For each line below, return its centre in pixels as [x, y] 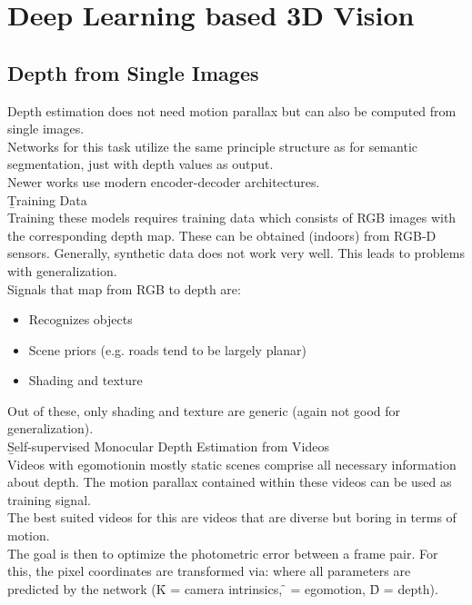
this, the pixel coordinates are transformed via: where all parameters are [209, 571]
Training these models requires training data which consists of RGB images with [232, 218]
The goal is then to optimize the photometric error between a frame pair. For [223, 553]
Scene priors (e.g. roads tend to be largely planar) [168, 349]
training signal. [49, 499]
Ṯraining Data [47, 199]
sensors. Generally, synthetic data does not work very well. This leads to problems [236, 253]
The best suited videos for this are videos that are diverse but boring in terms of [232, 517]
